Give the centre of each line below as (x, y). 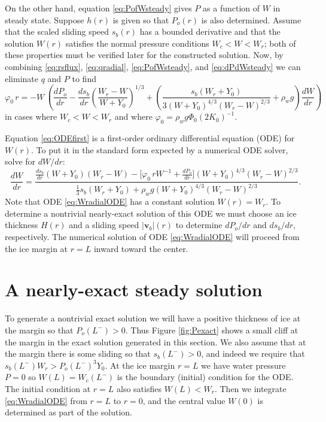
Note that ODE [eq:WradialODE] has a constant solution (110, 201)
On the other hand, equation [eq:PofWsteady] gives (98, 8)
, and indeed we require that (253, 353)
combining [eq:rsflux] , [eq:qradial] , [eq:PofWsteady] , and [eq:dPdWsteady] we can (153, 66)
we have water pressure (243, 365)
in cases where (31, 116)
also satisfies (139, 388)
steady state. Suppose (45, 19)
